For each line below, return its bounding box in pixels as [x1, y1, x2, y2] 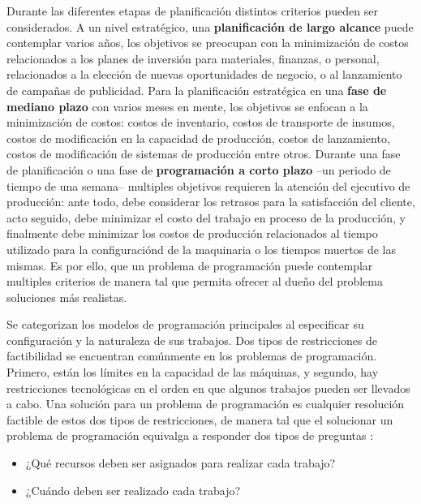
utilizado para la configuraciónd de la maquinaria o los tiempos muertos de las [6, 240, 396, 257]
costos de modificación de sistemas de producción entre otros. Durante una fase [6, 145, 401, 162]
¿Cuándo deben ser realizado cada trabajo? [25, 481, 241, 498]
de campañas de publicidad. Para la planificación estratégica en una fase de [6, 81, 387, 98]
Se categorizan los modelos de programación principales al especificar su [6, 316, 364, 333]
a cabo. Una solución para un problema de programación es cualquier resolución [6, 395, 405, 412]
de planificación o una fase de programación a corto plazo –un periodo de [6, 161, 391, 178]
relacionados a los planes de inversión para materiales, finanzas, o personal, [6, 50, 380, 67]
